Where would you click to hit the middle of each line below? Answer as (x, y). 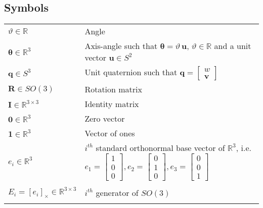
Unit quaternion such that (131, 72)
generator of (117, 192)
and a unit (233, 46)
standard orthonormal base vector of (160, 148)
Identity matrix (112, 104)
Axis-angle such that (121, 46)
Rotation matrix (113, 89)
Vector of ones (110, 133)
